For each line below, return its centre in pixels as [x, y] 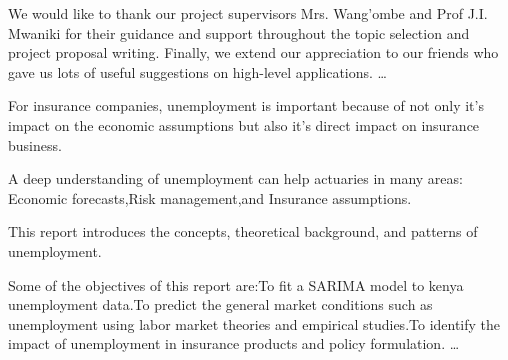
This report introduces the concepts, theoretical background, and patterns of [243, 231]
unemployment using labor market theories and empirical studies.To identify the [254, 323]
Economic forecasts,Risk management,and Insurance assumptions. [210, 197]
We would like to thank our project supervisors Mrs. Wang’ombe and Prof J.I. [248, 13]
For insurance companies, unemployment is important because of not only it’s [246, 105]
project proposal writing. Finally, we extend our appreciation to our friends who [253, 52]
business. [35, 144]
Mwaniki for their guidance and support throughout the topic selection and [239, 32]
